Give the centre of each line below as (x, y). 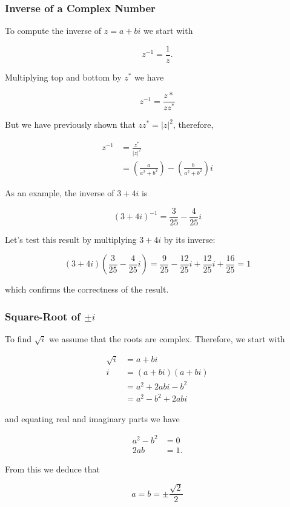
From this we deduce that (53, 469)
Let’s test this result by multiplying (71, 239)
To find (18, 339)
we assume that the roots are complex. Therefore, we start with (167, 339)
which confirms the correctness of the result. (87, 289)
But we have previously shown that (70, 124)
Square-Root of (43, 316)
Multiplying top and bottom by (63, 77)
